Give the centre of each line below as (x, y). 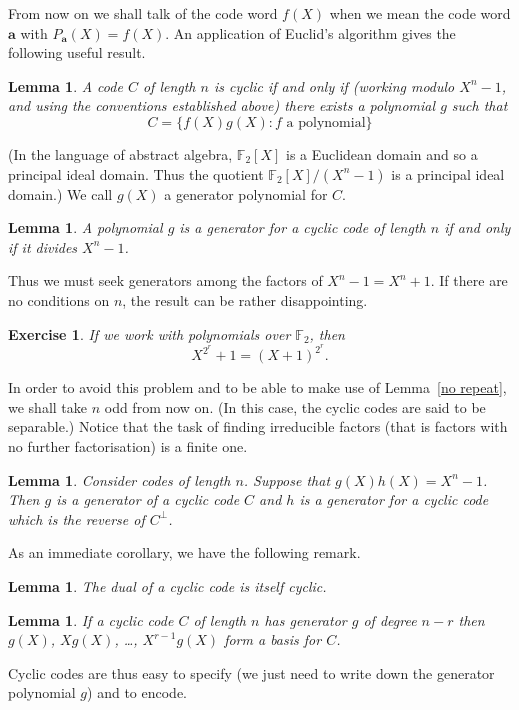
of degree (390, 619)
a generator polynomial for (246, 193)
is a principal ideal (448, 173)
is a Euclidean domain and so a (382, 153)
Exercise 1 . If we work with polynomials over (149, 333)
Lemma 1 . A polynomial (85, 227)
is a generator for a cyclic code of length (302, 227)
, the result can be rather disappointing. (245, 299)
